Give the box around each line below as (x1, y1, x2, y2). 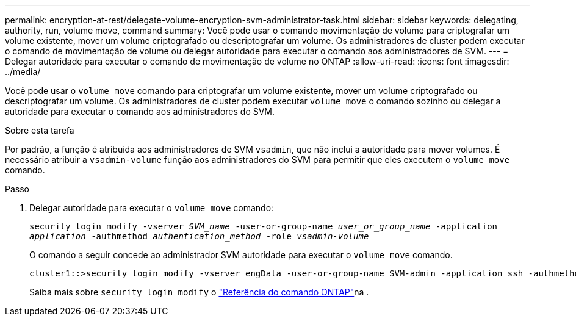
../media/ (5, 67, 41, 77)
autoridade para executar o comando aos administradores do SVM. (5, 106, 275, 117)
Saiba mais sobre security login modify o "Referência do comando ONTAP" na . (29, 287, 369, 297)
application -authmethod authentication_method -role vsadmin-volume (29, 231, 369, 241)
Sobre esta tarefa (5, 125, 74, 135)
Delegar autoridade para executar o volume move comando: (29, 203, 274, 213)
